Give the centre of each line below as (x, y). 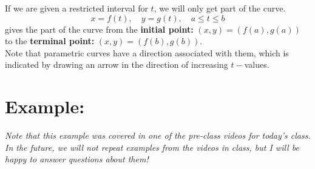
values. (257, 65)
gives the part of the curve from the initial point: (99, 29)
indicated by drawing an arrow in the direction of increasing (117, 65)
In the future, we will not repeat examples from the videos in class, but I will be (152, 147)
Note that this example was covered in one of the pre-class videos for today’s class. (158, 135)
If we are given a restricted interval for (76, 8)
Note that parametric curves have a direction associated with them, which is (147, 52)
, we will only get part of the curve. (220, 8)
